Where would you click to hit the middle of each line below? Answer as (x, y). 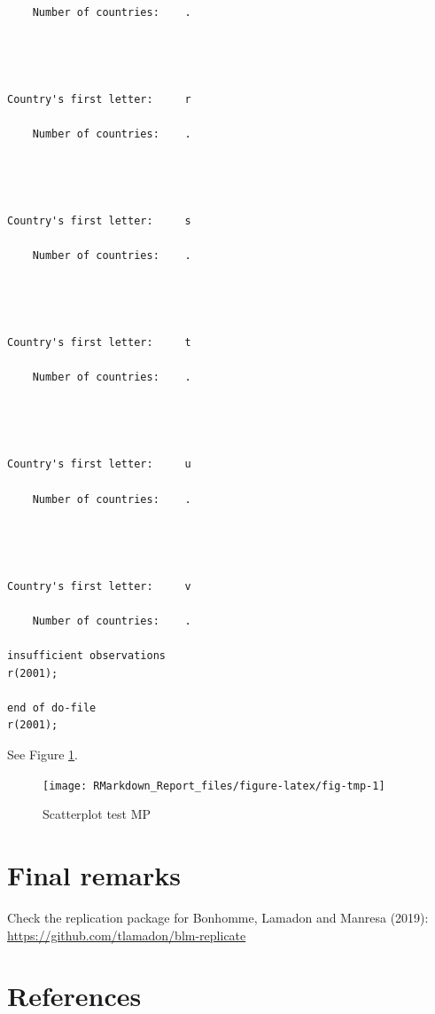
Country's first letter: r (99, 99)
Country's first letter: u (99, 464)
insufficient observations (86, 655)
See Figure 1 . (43, 754)
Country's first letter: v (99, 586)
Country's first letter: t (99, 343)
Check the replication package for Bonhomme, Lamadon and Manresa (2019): (218, 917)
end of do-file (52, 707)
